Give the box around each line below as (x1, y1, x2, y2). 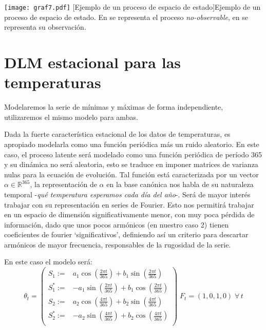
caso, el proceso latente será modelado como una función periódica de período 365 (4, 149, 262, 159)
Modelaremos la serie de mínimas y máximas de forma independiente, (4, 101, 223, 112)
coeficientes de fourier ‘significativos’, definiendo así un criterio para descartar (4, 229, 249, 240)
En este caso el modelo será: (4, 256, 92, 267)
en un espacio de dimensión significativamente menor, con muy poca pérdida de (4, 209, 255, 220)
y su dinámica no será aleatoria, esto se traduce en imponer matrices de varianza (4, 159, 258, 170)
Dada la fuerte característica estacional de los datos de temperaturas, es (4, 129, 231, 139)
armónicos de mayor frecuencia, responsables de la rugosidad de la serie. (4, 239, 231, 250)
